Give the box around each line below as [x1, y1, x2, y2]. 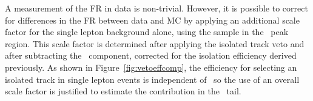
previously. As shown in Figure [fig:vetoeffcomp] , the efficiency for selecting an [5, 60, 297, 73]
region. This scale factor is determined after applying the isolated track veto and [5, 37, 305, 50]
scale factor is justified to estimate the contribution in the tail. [5, 85, 241, 97]
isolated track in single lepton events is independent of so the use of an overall [5, 73, 300, 85]
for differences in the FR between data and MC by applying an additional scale [5, 13, 300, 26]
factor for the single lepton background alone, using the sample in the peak [5, 25, 289, 38]
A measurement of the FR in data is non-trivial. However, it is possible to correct [5, 2, 308, 14]
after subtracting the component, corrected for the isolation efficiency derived [5, 49, 297, 62]
